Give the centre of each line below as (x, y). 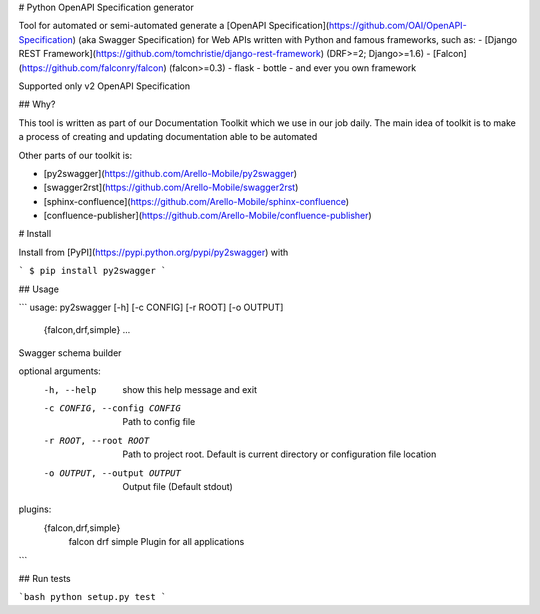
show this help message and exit (189, 389)
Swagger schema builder (70, 352)
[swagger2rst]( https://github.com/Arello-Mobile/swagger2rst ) (171, 187)
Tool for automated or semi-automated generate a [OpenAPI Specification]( (174, 26)
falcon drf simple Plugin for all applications (156, 542)
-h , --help (70, 389)
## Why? (37, 104)
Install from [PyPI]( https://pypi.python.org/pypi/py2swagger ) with (153, 252)
